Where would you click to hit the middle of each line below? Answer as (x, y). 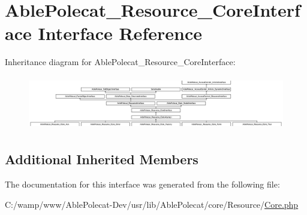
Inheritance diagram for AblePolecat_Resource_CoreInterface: (120, 62)
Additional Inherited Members (102, 159)
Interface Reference (120, 33)
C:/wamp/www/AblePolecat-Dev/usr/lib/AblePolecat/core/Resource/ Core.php (152, 204)
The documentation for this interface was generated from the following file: (142, 184)
